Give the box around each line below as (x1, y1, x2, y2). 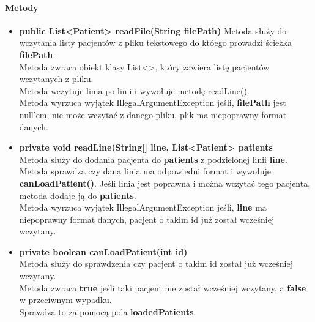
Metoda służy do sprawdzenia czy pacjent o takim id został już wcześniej (19, 257, 293, 270)
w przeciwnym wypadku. (19, 293, 112, 306)
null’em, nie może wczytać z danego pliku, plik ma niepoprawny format (19, 108, 287, 121)
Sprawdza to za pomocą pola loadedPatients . (19, 305, 196, 318)
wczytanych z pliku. (19, 72, 94, 85)
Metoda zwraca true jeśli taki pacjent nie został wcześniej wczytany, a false (19, 281, 306, 294)
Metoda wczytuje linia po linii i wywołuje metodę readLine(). (19, 84, 250, 97)
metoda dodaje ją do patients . (19, 189, 136, 201)
